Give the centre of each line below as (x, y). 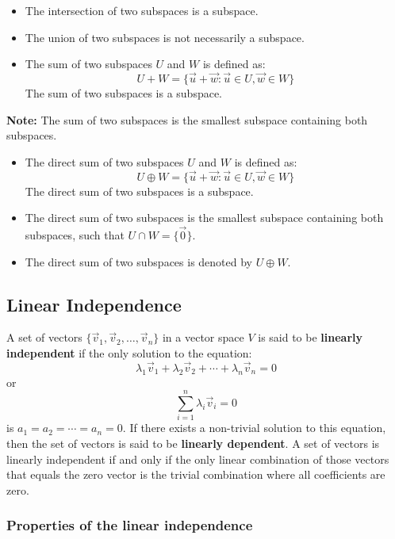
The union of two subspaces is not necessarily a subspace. (165, 37)
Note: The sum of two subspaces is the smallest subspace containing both (187, 119)
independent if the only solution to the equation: (129, 352)
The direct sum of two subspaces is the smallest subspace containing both (204, 218)
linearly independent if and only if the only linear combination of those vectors (198, 459)
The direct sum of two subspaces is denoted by (139, 261)
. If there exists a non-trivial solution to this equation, (254, 428)
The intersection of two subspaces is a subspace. (142, 10)
